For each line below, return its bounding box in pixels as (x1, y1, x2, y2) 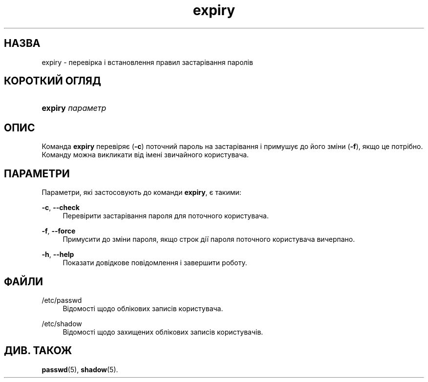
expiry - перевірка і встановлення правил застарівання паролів (42, 58, 253, 66)
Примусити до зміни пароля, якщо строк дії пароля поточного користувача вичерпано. (63, 235, 355, 244)
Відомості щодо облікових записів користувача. (63, 304, 223, 313)
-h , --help (42, 250, 74, 259)
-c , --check (42, 203, 80, 212)
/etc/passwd (42, 296, 82, 304)
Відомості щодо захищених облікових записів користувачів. (63, 327, 263, 336)
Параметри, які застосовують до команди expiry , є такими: (42, 188, 241, 197)
